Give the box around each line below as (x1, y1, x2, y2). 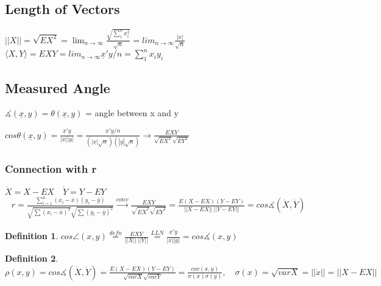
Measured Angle (5, 78, 110, 97)
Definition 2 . (5, 252, 59, 265)
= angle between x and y (85, 106, 179, 119)
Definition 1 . (5, 229, 59, 242)
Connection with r (5, 161, 97, 176)
